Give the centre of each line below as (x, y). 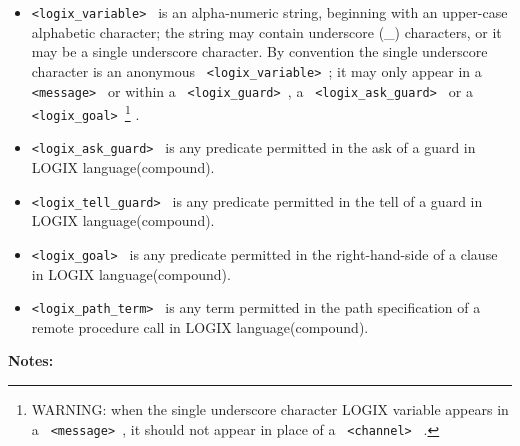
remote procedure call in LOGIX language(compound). (200, 326)
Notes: (31, 360)
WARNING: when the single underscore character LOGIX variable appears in (270, 409)
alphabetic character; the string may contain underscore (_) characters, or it (266, 31)
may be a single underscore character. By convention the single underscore (259, 51)
